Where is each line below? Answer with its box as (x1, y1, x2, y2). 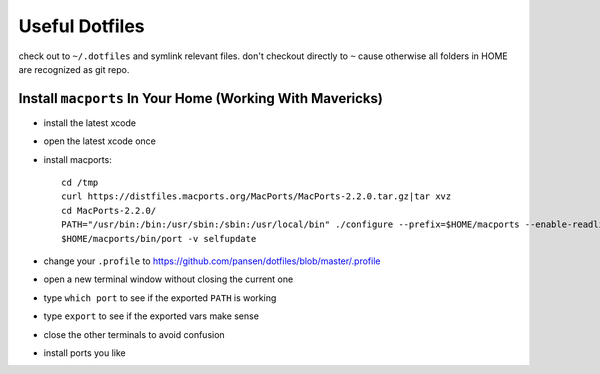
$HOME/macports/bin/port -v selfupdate (61, 233, 257, 244)
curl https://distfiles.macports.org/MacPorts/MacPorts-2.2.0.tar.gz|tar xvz (61, 191, 452, 202)
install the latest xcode (43, 116, 137, 129)
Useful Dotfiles (18, 15, 145, 37)
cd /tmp (61, 177, 99, 189)
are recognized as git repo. (18, 63, 130, 75)
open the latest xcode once (43, 135, 157, 147)
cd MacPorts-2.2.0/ (61, 205, 157, 216)
